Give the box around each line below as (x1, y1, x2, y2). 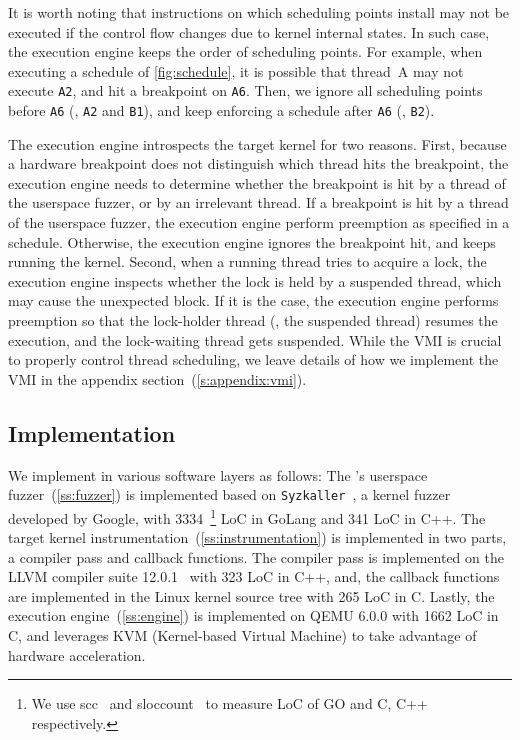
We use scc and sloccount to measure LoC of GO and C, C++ (31, 693, 428, 714)
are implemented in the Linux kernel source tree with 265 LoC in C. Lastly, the (8, 585, 495, 606)
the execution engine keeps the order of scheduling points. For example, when (8, 41, 483, 62)
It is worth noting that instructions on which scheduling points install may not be (8, 2, 510, 22)
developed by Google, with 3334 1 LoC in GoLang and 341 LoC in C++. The (8, 504, 486, 528)
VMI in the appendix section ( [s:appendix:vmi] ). (8, 368, 307, 389)
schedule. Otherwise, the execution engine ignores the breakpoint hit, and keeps (8, 231, 496, 252)
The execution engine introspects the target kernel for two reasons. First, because (8, 133, 507, 154)
